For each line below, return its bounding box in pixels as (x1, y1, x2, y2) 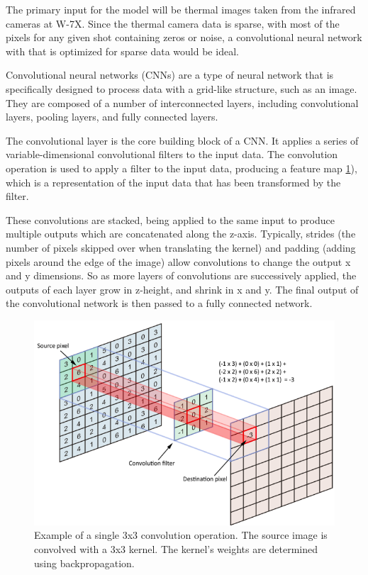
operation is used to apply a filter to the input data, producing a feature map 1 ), (6, 160, 357, 175)
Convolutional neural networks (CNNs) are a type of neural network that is (6, 67, 334, 82)
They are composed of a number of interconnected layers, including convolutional (6, 95, 359, 110)
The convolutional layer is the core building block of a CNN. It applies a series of (6, 133, 359, 147)
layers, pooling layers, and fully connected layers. (6, 109, 218, 124)
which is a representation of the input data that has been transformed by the (6, 174, 341, 189)
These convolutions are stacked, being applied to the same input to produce (6, 212, 335, 227)
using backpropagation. (34, 555, 135, 570)
